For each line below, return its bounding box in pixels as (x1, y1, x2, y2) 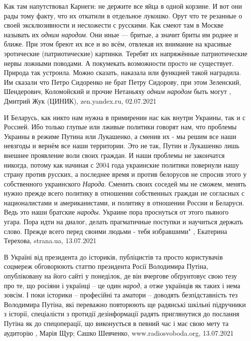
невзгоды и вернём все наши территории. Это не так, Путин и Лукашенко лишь (4, 140, 239, 151)
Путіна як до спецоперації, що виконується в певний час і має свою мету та (4, 318, 229, 328)
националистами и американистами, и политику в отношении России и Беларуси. (4, 197, 244, 207)
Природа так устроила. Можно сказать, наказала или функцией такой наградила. (4, 67, 241, 77)
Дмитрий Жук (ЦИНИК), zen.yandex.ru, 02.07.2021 (4, 95, 157, 106)
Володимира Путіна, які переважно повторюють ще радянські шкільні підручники (4, 299, 246, 309)
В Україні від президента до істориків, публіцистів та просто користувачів (4, 251, 223, 262)
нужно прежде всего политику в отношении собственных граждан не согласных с (4, 188, 245, 198)
